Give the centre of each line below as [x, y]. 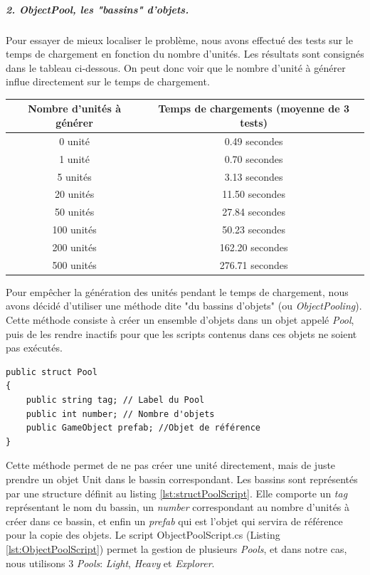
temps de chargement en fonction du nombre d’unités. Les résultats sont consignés [185, 54]
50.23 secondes [254, 230]
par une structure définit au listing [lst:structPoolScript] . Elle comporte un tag [177, 493]
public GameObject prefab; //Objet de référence [143, 428]
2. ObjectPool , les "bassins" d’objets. [97, 9]
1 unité [74, 158]
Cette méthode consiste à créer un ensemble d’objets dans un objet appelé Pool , [180, 320]
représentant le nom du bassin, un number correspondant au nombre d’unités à [178, 507]
